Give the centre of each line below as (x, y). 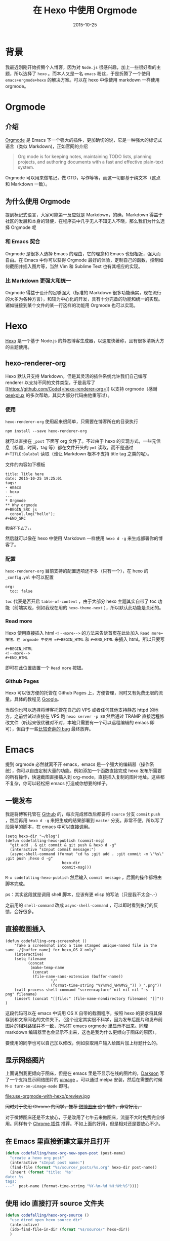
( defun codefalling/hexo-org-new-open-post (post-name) (65, 1153)
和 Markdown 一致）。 (28, 184)
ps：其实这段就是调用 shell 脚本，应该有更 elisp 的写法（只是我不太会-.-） (83, 894)
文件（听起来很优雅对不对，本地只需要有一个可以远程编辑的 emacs (79, 723)
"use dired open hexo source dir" (46, 1220)
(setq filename (30, 959)
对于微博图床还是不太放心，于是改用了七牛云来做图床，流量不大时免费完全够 (85, 1117)
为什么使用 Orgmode (38, 201)
